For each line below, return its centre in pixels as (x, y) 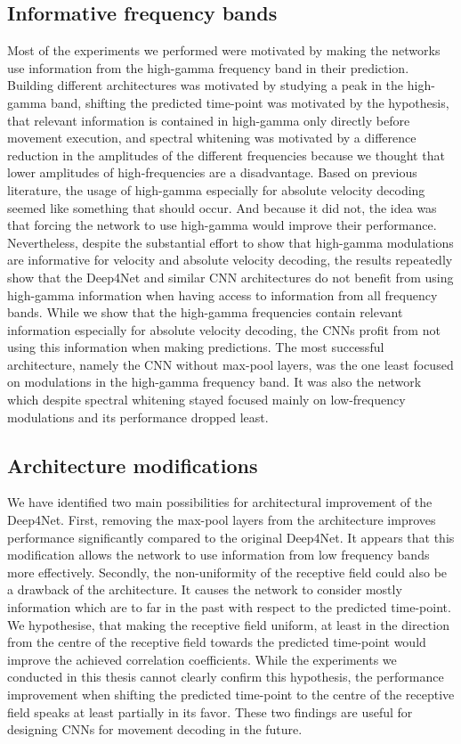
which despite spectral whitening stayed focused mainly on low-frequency (206, 400)
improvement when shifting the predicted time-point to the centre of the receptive (231, 694)
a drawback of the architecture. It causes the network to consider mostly (205, 589)
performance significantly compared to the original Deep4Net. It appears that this (231, 537)
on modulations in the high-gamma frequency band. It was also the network (214, 382)
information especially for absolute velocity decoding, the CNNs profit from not (224, 329)
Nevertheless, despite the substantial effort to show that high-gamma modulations (230, 242)
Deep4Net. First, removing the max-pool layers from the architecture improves (222, 520)
